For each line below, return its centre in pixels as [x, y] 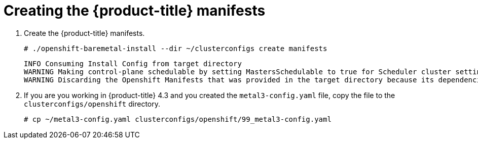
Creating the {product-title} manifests [135, 11]
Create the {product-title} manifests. [84, 33]
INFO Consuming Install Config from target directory [133, 63]
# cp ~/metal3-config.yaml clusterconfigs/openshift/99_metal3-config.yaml [178, 119]
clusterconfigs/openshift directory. [92, 104]
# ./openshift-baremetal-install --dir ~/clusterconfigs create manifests [176, 48]
